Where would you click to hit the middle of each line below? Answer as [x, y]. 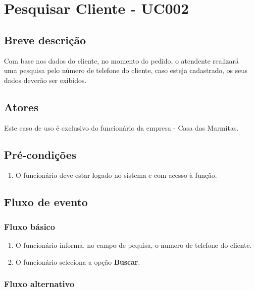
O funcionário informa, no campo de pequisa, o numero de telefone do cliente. [134, 245]
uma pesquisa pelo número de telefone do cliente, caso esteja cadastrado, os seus [126, 70]
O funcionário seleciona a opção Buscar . [78, 261]
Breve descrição [45, 39]
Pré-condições [40, 154]
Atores [21, 107]
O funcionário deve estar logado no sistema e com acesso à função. [116, 175]
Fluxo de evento [46, 202]
